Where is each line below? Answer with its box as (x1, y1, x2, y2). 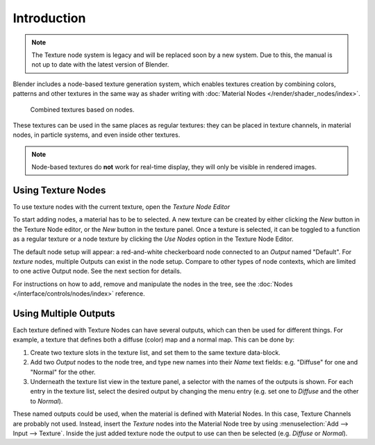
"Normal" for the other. (30, 368, 97, 376)
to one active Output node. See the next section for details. (12, 267, 182, 276)
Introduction (12, 10, 86, 26)
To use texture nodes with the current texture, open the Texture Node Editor (12, 202, 231, 211)
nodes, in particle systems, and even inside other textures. (12, 131, 181, 139)
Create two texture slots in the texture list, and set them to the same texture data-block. (30, 348, 281, 357)
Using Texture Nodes (12, 184, 106, 196)
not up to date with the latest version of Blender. (31, 60, 169, 69)
